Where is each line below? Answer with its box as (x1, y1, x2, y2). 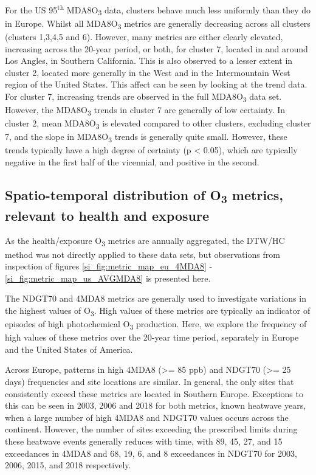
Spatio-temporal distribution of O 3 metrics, (5, 185, 284, 207)
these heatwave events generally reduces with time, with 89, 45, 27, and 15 (5, 434, 283, 447)
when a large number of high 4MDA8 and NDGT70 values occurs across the (5, 411, 289, 423)
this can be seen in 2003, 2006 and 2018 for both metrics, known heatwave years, (5, 399, 306, 412)
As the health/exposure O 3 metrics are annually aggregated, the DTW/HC (5, 234, 285, 249)
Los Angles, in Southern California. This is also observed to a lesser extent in (5, 54, 293, 67)
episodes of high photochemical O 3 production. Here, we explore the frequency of (5, 317, 307, 331)
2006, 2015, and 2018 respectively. (5, 459, 131, 471)
